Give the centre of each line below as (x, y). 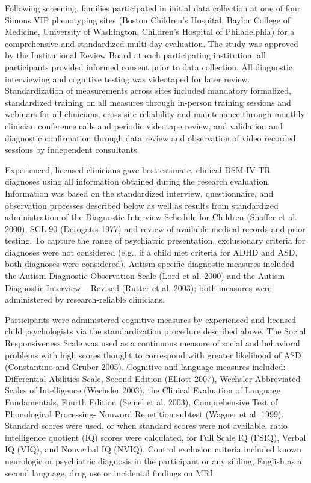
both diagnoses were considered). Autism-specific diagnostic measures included (149, 264)
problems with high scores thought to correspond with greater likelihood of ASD (153, 355)
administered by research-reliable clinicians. (85, 299)
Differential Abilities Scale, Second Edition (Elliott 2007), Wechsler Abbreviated (153, 378)
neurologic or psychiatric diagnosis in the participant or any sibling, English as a (153, 460)
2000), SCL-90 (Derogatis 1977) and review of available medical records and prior (155, 228)
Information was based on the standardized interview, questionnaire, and (139, 193)
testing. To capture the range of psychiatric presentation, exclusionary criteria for (155, 240)
